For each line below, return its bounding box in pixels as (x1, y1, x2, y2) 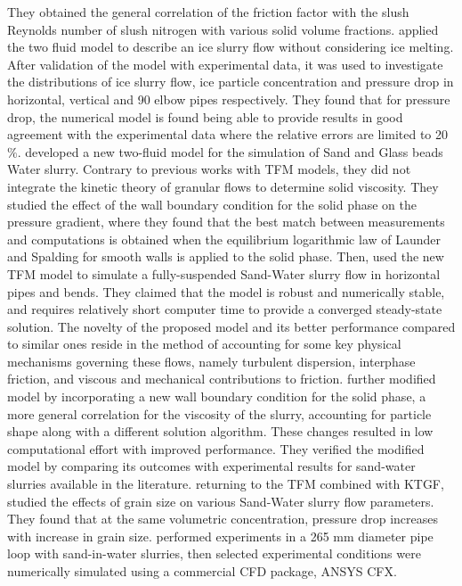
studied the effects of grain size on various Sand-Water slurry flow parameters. (7, 491, 434, 510)
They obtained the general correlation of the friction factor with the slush (7, 3, 409, 21)
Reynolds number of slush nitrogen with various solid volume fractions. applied (7, 20, 439, 38)
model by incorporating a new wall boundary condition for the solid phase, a (7, 387, 426, 406)
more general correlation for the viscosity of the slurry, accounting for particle (7, 404, 432, 423)
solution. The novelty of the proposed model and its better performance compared (7, 317, 456, 335)
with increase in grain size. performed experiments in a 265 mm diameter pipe (7, 526, 434, 545)
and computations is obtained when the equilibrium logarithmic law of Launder (7, 229, 442, 248)
